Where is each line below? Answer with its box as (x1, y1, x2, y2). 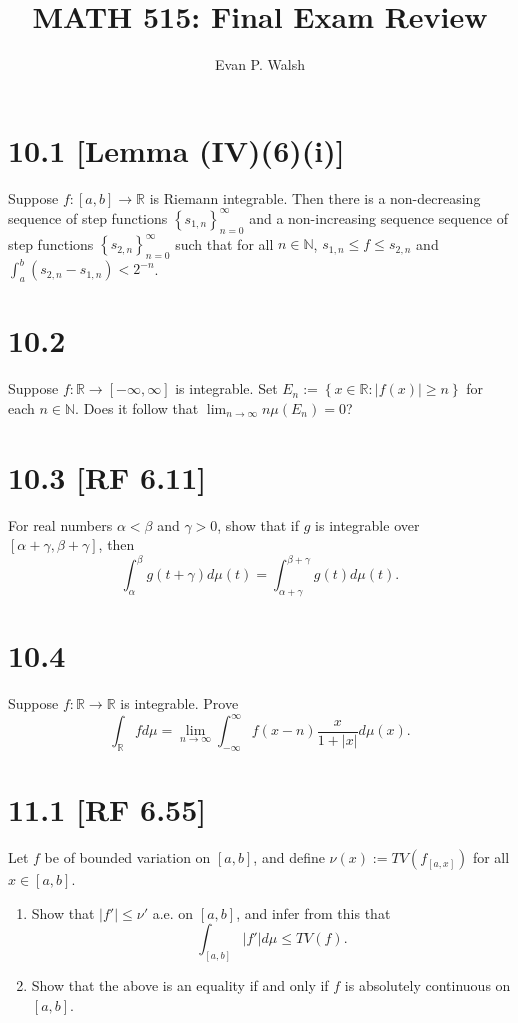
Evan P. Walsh (215, 54, 305, 75)
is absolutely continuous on (344, 975, 511, 996)
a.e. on (152, 902, 194, 923)
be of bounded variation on (44, 847, 211, 868)
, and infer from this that (236, 902, 391, 923)
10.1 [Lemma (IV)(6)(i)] (8, 129, 345, 170)
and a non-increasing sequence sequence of (249, 207, 509, 228)
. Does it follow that (75, 397, 199, 418)
